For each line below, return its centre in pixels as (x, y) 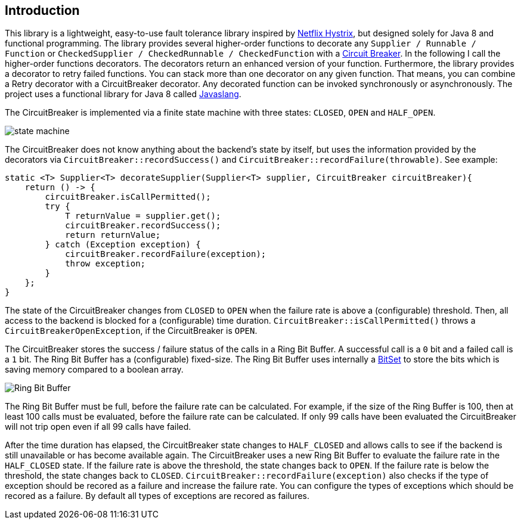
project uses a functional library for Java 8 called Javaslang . (123, 94)
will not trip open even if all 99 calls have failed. (98, 427)
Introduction (42, 10)
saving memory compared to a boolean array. (94, 370)
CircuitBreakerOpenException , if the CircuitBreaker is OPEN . (131, 331)
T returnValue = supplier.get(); (143, 216)
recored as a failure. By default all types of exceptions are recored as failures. (157, 496)
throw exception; (106, 264)
